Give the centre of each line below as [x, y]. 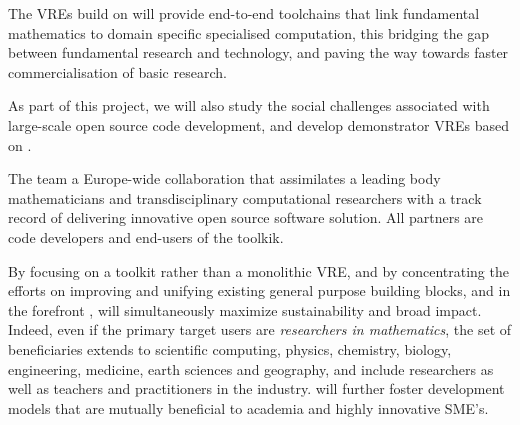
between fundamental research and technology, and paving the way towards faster [258, 52]
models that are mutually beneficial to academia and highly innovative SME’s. [248, 407]
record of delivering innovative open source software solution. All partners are [246, 217]
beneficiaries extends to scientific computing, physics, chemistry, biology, [230, 348]
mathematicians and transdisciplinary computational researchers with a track [245, 197]
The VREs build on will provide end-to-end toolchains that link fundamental [244, 13]
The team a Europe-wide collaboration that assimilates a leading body [224, 178]
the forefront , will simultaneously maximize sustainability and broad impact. [245, 309]
